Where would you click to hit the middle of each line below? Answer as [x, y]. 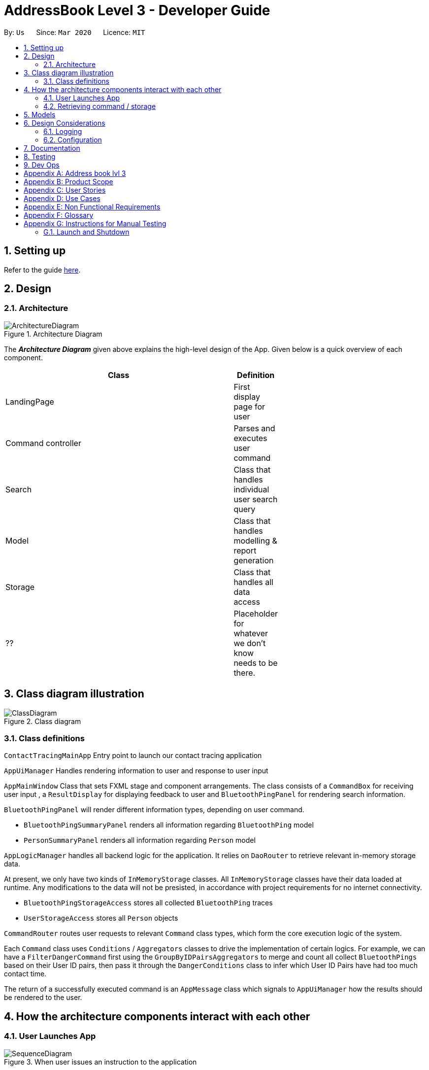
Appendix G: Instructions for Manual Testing [95, 223]
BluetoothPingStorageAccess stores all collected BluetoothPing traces [148, 903]
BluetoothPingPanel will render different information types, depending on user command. [154, 810]
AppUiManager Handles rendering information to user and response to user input [136, 771]
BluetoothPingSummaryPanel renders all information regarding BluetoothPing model [169, 825]
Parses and [254, 428]
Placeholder [256, 613]
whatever [251, 633]
